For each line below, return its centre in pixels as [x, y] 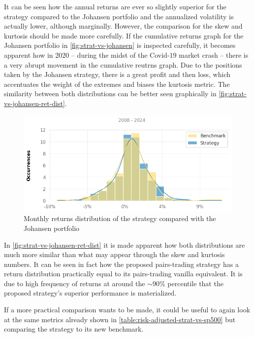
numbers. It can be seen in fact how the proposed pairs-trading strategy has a [122, 264]
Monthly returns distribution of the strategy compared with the [120, 218]
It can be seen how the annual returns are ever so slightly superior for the [115, 6]
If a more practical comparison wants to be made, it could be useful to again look [127, 310]
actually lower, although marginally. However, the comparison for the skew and [123, 26]
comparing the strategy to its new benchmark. [74, 329]
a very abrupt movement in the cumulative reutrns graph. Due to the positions [123, 64]
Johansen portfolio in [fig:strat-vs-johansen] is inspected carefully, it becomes [120, 45]
